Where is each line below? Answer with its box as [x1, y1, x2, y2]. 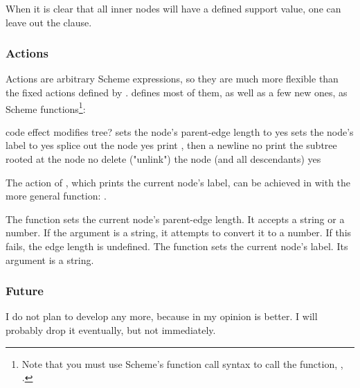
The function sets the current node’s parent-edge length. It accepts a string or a [6, 211, 345, 226]
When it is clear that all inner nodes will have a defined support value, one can [6, 1, 341, 15]
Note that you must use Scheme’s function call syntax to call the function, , [21, 356, 343, 371]
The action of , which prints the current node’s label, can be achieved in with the [6, 175, 351, 189]
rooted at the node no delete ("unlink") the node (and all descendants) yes [6, 152, 321, 166]
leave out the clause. [6, 15, 92, 29]
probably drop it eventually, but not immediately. [6, 323, 216, 337]
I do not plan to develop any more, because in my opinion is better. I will [6, 309, 318, 324]
